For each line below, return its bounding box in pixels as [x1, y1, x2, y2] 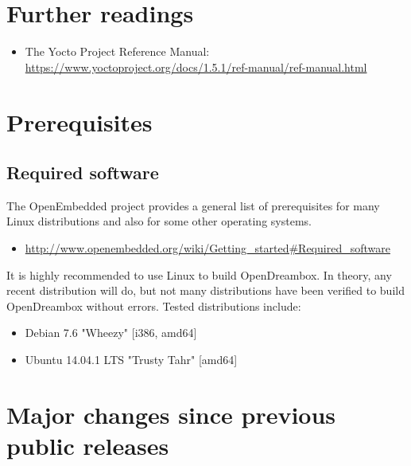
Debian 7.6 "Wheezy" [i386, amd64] [25, 324, 197, 341]
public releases [6, 429, 169, 462]
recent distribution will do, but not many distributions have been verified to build [6, 282, 405, 299]
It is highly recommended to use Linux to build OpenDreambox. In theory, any [6, 266, 392, 283]
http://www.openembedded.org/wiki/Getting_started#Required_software [25, 240, 390, 256]
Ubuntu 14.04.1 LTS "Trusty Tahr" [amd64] [25, 351, 238, 368]
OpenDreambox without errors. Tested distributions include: [6, 297, 301, 314]
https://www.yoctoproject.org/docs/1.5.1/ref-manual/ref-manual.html [25, 58, 367, 75]
